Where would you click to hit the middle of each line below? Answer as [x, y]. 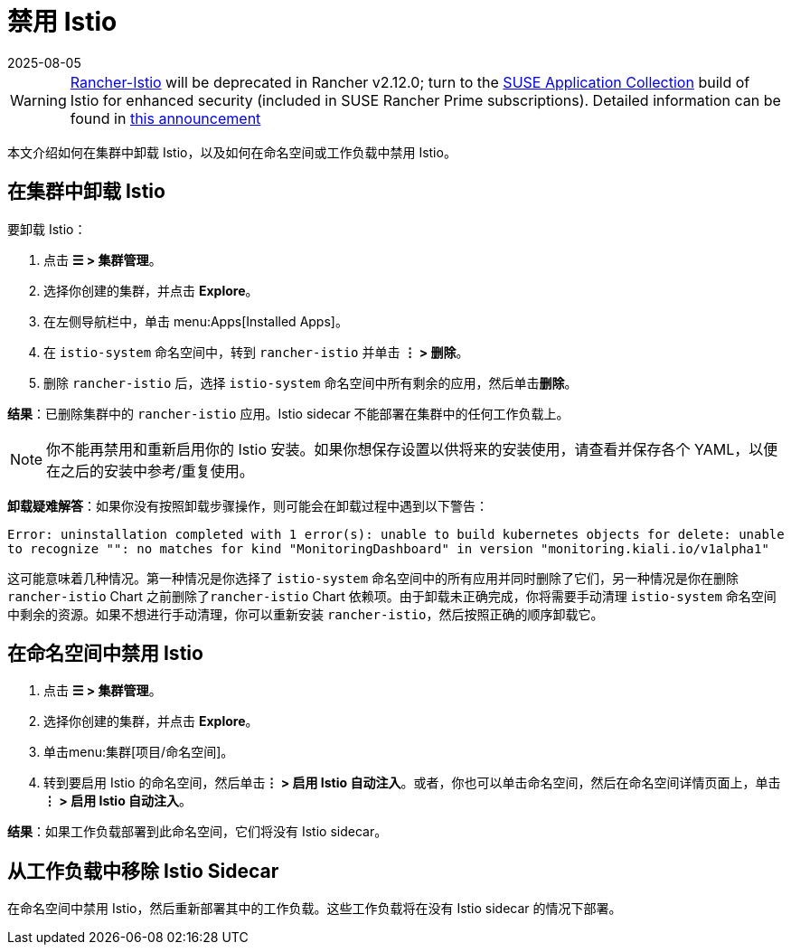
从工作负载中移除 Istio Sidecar [143, 871]
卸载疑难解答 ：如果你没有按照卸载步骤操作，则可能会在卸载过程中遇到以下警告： [248, 505]
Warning [38, 100]
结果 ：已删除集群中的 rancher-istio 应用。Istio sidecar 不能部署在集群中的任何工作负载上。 [288, 413]
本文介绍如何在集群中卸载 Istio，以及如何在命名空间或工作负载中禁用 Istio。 [232, 152]
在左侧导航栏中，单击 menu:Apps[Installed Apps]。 [196, 321]
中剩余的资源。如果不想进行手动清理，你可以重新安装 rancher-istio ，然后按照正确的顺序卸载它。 [306, 614]
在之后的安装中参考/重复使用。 [150, 471]
